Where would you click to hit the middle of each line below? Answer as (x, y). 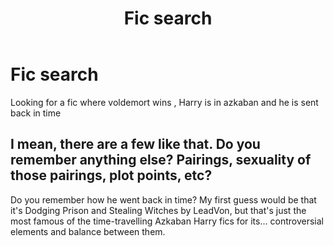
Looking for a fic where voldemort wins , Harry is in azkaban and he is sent (164, 102)
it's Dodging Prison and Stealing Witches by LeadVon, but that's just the (158, 210)
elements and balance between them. (88, 231)
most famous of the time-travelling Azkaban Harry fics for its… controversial (167, 221)
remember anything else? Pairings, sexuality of (161, 160)
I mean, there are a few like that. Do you (135, 144)
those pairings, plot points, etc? (111, 175)
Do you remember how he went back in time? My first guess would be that (163, 199)
